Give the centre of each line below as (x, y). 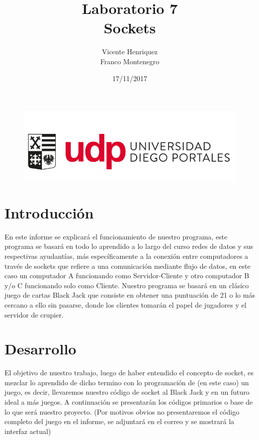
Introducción (49, 212)
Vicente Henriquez (130, 52)
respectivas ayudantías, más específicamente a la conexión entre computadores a (127, 256)
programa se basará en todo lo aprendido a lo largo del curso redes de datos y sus (129, 246)
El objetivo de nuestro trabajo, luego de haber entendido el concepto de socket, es (129, 373)
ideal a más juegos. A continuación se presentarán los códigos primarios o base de (129, 402)
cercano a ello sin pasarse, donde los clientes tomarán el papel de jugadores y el (126, 304)
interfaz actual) (28, 431)
